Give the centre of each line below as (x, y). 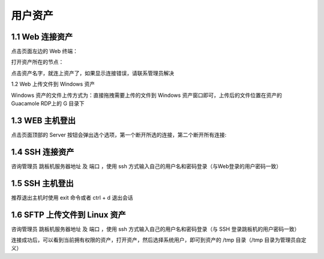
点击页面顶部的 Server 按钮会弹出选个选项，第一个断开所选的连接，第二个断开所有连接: (119, 135)
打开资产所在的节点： (37, 62)
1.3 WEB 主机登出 (43, 121)
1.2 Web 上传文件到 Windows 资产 (53, 84)
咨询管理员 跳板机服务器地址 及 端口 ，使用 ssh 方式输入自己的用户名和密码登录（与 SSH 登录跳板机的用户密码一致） (155, 229)
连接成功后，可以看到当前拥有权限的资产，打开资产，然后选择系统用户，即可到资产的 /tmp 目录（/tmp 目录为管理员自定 (159, 240)
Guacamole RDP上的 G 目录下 (48, 103)
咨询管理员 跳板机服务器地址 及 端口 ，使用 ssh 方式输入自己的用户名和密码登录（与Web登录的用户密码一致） (146, 166)
